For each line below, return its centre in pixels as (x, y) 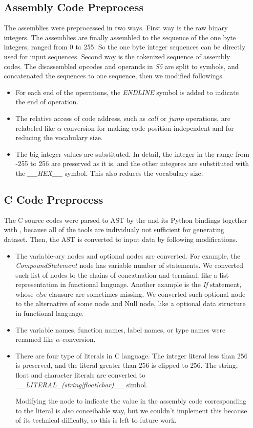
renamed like (34, 339)
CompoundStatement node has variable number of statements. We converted (129, 265)
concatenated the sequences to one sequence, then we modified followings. (114, 76)
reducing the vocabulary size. (59, 137)
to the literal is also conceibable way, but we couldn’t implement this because (131, 410)
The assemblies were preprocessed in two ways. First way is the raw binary (116, 28)
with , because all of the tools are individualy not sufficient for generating (114, 229)
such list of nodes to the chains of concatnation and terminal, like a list (122, 274)
